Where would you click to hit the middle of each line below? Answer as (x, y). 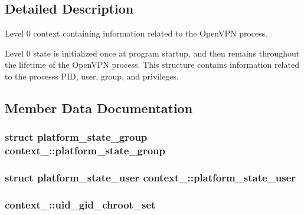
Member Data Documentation (99, 107)
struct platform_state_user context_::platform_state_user (151, 178)
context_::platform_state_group (85, 150)
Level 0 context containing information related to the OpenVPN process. (136, 33)
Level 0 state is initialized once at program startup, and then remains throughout (152, 53)
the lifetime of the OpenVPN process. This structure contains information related (152, 64)
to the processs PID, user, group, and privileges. (92, 76)
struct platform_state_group (76, 137)
